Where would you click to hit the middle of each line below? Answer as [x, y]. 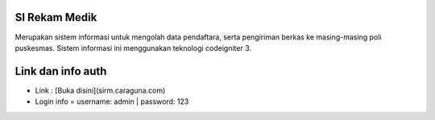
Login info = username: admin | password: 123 [112, 101]
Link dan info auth [61, 71]
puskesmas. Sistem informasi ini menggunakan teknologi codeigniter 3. [133, 48]
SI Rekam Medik [56, 17]
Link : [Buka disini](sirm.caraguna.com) [100, 90]
